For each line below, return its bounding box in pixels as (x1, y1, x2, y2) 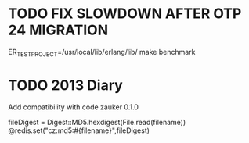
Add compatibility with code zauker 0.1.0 (8, 102, 139, 112)
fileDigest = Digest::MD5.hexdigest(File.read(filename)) (8, 117, 186, 127)
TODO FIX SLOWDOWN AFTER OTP (8, 5, 242, 23)
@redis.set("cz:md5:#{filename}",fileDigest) (8, 126, 150, 135)
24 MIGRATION (8, 21, 108, 39)
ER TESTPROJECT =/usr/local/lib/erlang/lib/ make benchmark (8, 47, 196, 59)
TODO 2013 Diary (8, 76, 123, 94)
